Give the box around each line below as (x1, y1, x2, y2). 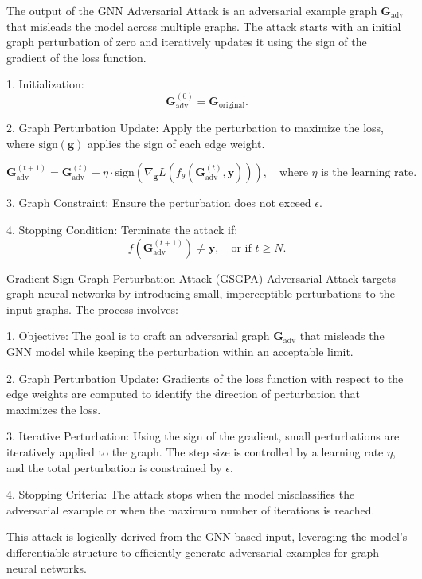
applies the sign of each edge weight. (87, 135, 265, 151)
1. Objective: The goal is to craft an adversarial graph (6, 327, 270, 344)
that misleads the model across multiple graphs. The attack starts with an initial (6, 18, 401, 34)
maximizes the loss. (6, 401, 101, 417)
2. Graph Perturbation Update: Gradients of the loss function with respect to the (6, 370, 404, 386)
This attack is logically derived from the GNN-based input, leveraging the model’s (6, 528, 408, 545)
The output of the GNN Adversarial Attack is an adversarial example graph (6, 2, 377, 18)
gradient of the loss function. (6, 49, 147, 65)
